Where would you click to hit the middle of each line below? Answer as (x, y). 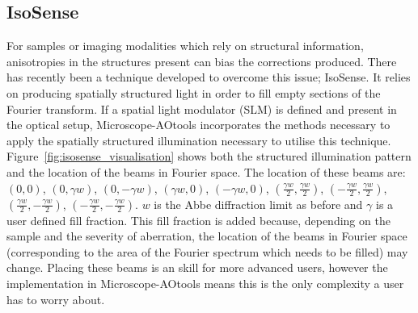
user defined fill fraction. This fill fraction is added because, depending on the (198, 220)
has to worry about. (56, 299)
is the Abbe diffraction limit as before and (258, 204)
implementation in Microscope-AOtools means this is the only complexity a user (205, 283)
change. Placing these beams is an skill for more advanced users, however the (197, 267)
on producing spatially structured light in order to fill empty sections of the (194, 92)
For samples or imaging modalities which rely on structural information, (185, 46)
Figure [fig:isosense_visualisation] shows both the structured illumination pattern (209, 156)
